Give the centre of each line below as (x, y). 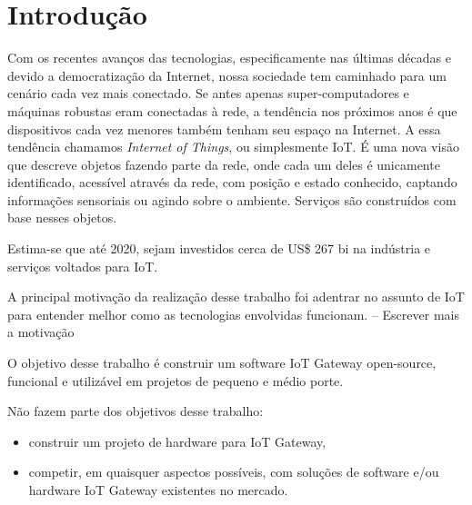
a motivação (41, 332)
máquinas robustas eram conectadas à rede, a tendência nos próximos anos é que (232, 110)
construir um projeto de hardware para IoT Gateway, (177, 441)
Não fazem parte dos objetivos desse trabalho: (136, 411)
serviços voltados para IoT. (83, 266)
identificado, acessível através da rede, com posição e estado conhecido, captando (232, 182)
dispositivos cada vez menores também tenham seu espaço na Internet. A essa (224, 129)
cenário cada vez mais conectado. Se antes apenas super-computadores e (208, 93)
